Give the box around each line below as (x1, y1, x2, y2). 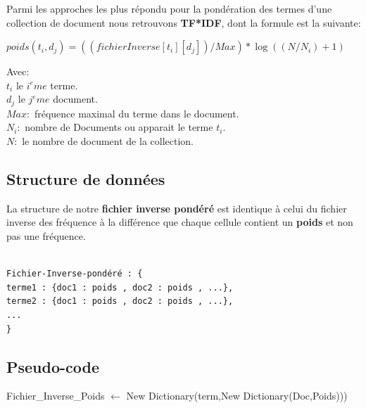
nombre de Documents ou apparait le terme (25, 120, 213, 134)
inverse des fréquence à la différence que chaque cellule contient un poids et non (6, 215, 353, 229)
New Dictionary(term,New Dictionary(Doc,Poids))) (126, 388, 348, 403)
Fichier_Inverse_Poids (6, 388, 105, 403)
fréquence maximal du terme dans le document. (34, 106, 239, 120)
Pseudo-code (6, 355, 100, 377)
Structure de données (6, 168, 165, 189)
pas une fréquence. (6, 229, 86, 243)
